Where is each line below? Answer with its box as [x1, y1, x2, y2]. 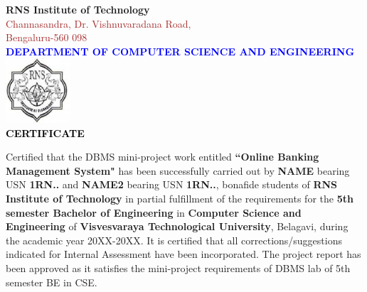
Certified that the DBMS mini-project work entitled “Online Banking [6, 149, 319, 164]
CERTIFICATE [6, 125, 85, 140]
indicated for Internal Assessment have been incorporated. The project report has [6, 247, 361, 261]
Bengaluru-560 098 [6, 30, 87, 45]
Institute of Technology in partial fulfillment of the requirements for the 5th [6, 191, 353, 206]
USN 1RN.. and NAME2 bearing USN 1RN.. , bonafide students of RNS [6, 177, 338, 192]
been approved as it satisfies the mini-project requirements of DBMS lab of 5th [6, 261, 351, 276]
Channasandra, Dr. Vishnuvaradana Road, [6, 16, 191, 31]
